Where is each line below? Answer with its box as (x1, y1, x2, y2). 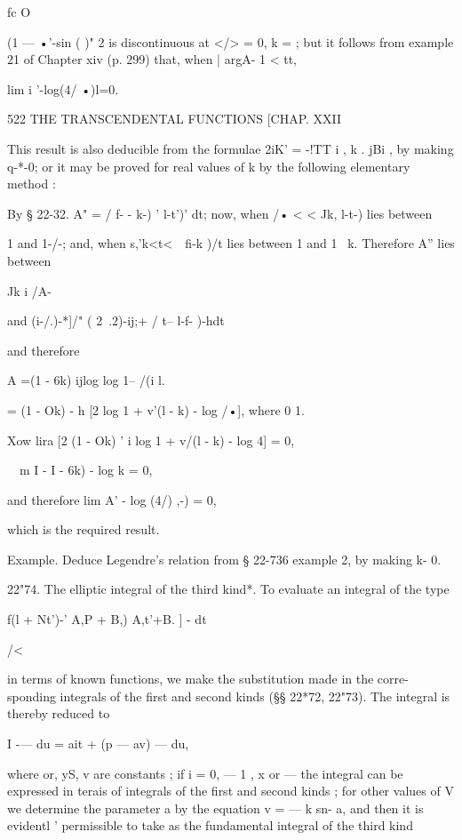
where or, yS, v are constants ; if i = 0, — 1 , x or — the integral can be (7, 764, 403, 782)
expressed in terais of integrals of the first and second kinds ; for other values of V (7, 781, 454, 800)
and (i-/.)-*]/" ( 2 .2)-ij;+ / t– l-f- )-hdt (7, 311, 225, 330)
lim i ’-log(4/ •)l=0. (7, 79, 119, 98)
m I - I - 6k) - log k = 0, (19, 460, 153, 479)
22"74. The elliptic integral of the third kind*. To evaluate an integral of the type (7, 580, 450, 598)
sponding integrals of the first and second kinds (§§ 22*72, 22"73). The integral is (7, 686, 450, 705)
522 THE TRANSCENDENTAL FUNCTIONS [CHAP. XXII (7, 109, 342, 128)
